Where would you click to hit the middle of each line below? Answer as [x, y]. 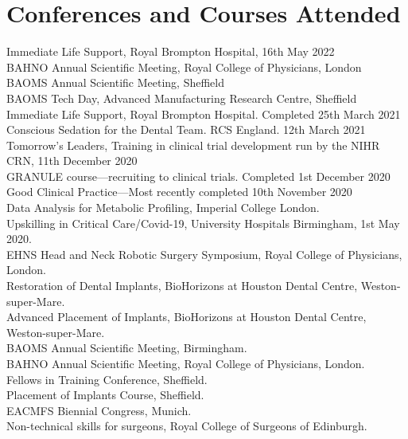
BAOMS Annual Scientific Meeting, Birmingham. [127, 348]
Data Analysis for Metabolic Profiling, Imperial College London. [163, 208]
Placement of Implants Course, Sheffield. [105, 395]
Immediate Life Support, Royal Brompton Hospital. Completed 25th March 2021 [204, 114]
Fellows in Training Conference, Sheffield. [107, 379]
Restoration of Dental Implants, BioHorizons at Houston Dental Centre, [182, 286]
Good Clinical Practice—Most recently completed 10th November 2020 [179, 192]
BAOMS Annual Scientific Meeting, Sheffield [115, 82]
